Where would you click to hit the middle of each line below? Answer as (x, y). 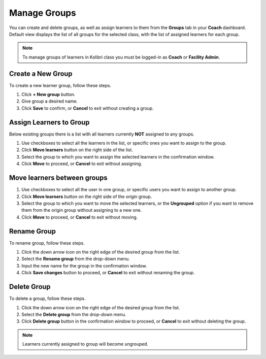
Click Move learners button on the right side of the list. (77, 150)
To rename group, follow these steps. (47, 243)
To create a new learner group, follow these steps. (60, 85)
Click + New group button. (49, 95)
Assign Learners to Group (49, 122)
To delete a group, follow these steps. (47, 298)
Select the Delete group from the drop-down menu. (74, 314)
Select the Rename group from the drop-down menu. (76, 259)
